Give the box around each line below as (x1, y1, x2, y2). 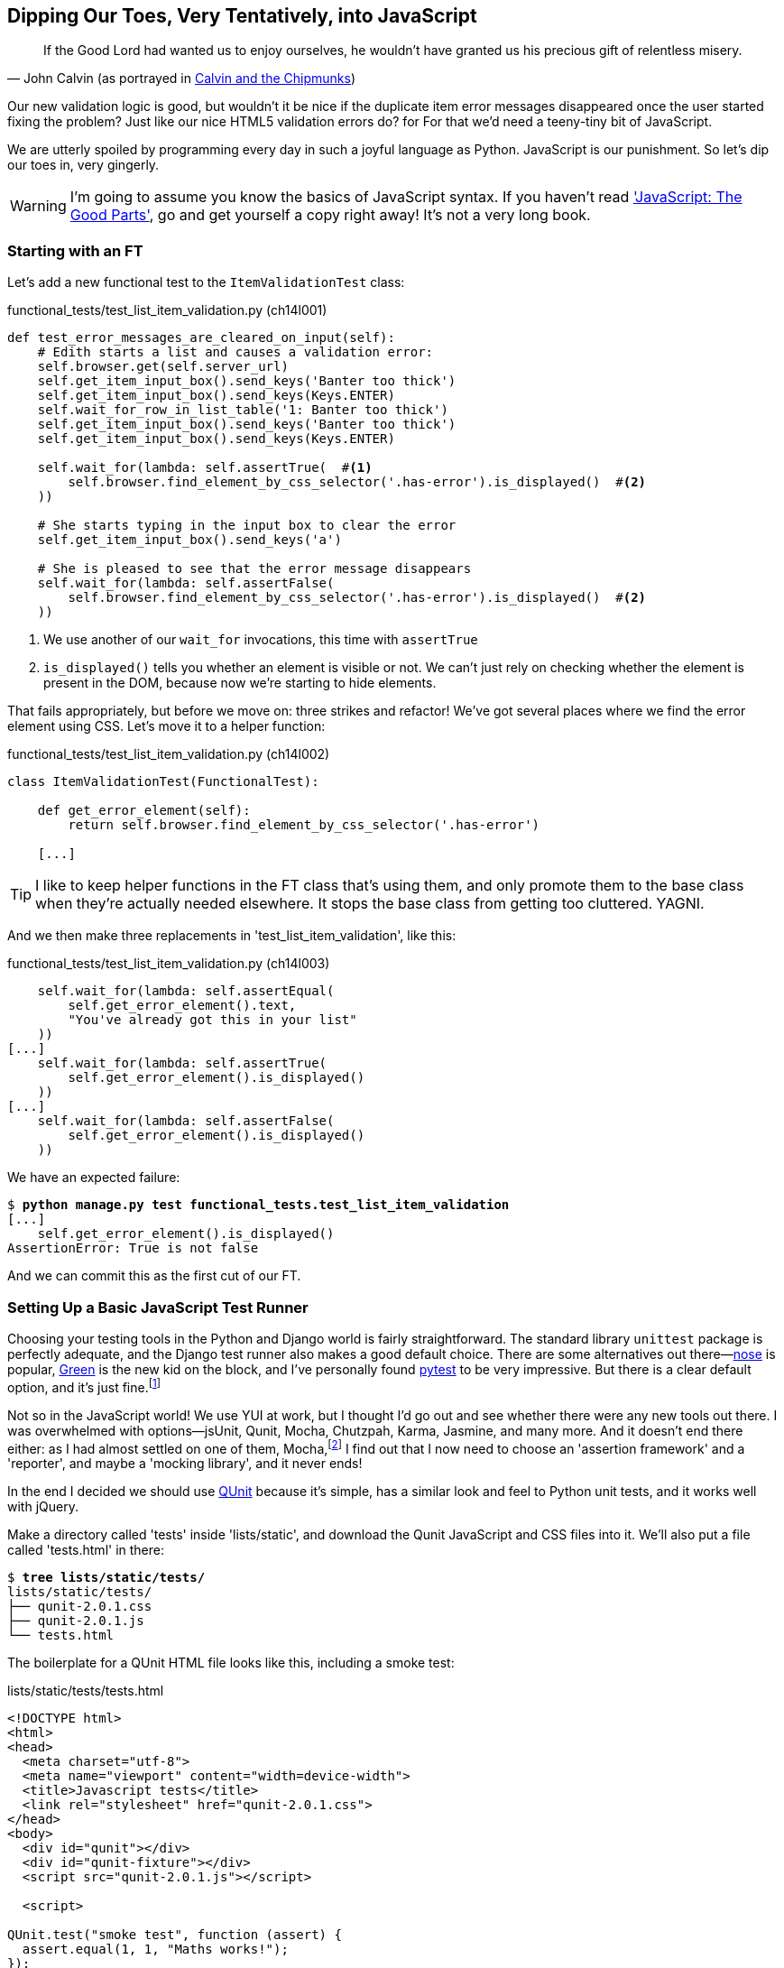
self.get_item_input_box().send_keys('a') (37, 532, 342, 548)
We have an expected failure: (7, 1169, 180, 1186)
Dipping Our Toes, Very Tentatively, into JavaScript (7, 5, 477, 27)
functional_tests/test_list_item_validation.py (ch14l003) (7, 956, 330, 972)
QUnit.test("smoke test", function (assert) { (7, 1927, 342, 1943)
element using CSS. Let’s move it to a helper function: (7, 718, 326, 735)
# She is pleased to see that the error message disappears (37, 561, 472, 577)
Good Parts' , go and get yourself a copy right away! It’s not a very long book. (69, 206, 591, 225)
